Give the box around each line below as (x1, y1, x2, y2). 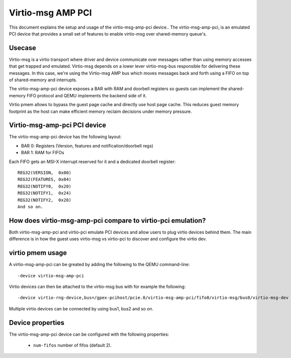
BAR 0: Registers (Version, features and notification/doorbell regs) (21, 143, 154, 148)
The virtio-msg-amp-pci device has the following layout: (9, 134, 122, 140)
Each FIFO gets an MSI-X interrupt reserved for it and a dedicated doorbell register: (9, 159, 176, 164)
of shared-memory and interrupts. (9, 77, 78, 83)
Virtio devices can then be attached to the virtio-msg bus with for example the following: (9, 284, 186, 289)
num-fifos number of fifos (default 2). (33, 342, 112, 348)
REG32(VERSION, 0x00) (17, 170, 72, 176)
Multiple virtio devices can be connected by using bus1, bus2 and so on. (9, 305, 154, 311)
